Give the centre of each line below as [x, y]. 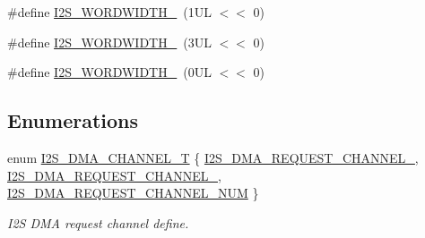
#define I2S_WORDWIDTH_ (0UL [109, 72]
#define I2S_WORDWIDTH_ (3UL [109, 42]
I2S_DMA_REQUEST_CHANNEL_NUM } [133, 193]
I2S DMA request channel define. [98, 222]
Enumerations [73, 120]
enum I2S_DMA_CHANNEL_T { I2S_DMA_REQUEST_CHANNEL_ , [213, 157]
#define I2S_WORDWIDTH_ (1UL [109, 12]
